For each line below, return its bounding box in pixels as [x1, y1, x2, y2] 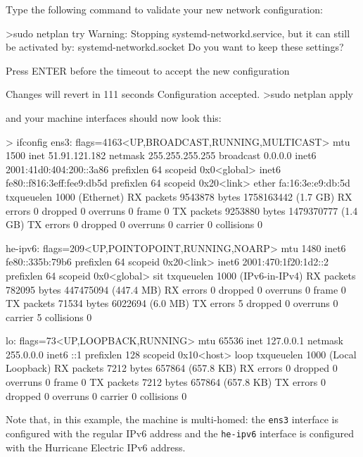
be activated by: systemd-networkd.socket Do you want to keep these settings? [6, 39, 344, 54]
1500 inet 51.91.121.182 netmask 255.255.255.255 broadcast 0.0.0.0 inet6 [6, 148, 317, 163]
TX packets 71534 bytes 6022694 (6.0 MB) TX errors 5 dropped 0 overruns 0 [6, 296, 338, 311]
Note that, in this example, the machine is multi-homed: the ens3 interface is [6, 412, 338, 427]
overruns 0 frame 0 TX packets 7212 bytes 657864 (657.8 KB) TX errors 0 [6, 375, 326, 389]
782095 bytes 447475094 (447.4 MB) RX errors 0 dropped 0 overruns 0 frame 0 [6, 282, 346, 296]
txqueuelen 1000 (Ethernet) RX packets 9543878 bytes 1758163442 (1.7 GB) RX [6, 189, 352, 204]
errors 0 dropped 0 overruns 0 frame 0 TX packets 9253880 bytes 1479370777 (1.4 [6, 203, 358, 218]
